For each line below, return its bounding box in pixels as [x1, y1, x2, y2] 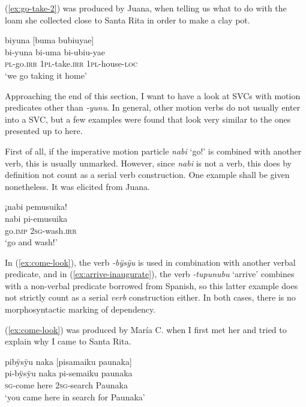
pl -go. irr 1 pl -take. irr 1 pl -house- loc [5, 57, 137, 70]
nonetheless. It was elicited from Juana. [5, 180, 150, 192]
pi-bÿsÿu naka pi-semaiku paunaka [5, 367, 133, 379]
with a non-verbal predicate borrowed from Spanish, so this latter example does [5, 279, 298, 292]
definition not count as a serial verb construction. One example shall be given [5, 168, 290, 181]
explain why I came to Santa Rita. [5, 335, 131, 347]
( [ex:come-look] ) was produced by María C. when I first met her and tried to [5, 323, 287, 335]
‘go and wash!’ [5, 236, 58, 248]
